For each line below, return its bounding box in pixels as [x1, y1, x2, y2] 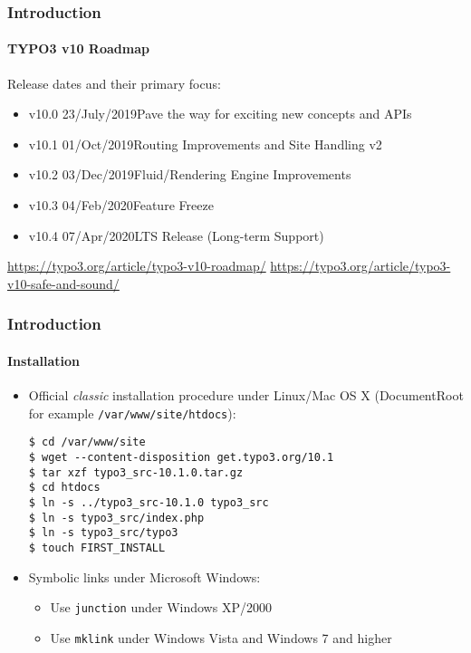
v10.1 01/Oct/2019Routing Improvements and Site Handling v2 [28, 134, 382, 153]
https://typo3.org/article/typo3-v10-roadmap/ [7, 256, 266, 275]
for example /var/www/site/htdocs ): [28, 403, 236, 422]
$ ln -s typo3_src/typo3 [28, 526, 178, 540]
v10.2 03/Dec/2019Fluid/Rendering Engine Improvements [28, 165, 351, 184]
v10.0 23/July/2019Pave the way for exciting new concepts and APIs [28, 104, 412, 123]
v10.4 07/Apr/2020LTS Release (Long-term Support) [28, 226, 324, 245]
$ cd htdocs [28, 481, 101, 495]
